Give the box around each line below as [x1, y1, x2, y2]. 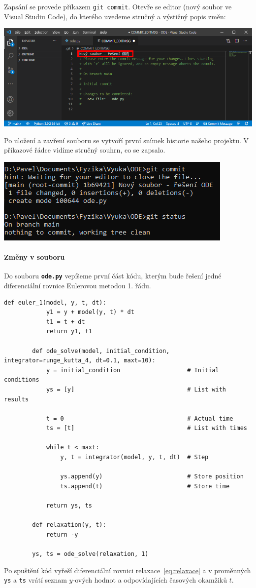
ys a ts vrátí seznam [4, 575, 67, 585]
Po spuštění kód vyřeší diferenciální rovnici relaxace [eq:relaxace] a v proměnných [4, 565, 251, 575]
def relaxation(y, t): [32, 521, 106, 529]
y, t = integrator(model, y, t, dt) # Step [60, 454, 209, 461]
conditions [4, 376, 39, 384]
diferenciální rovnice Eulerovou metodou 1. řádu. [4, 280, 151, 290]
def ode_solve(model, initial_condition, [32, 347, 170, 354]
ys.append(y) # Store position [60, 473, 244, 480]
